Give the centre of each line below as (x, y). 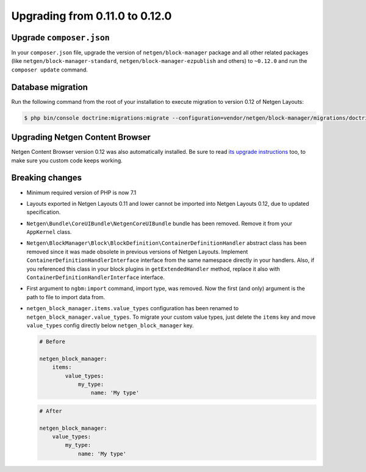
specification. (44, 212)
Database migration (50, 87)
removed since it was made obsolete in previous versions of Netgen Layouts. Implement (137, 252)
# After (51, 411)
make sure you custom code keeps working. (67, 160)
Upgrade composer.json (60, 38)
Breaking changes (47, 178)
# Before (52, 341)
